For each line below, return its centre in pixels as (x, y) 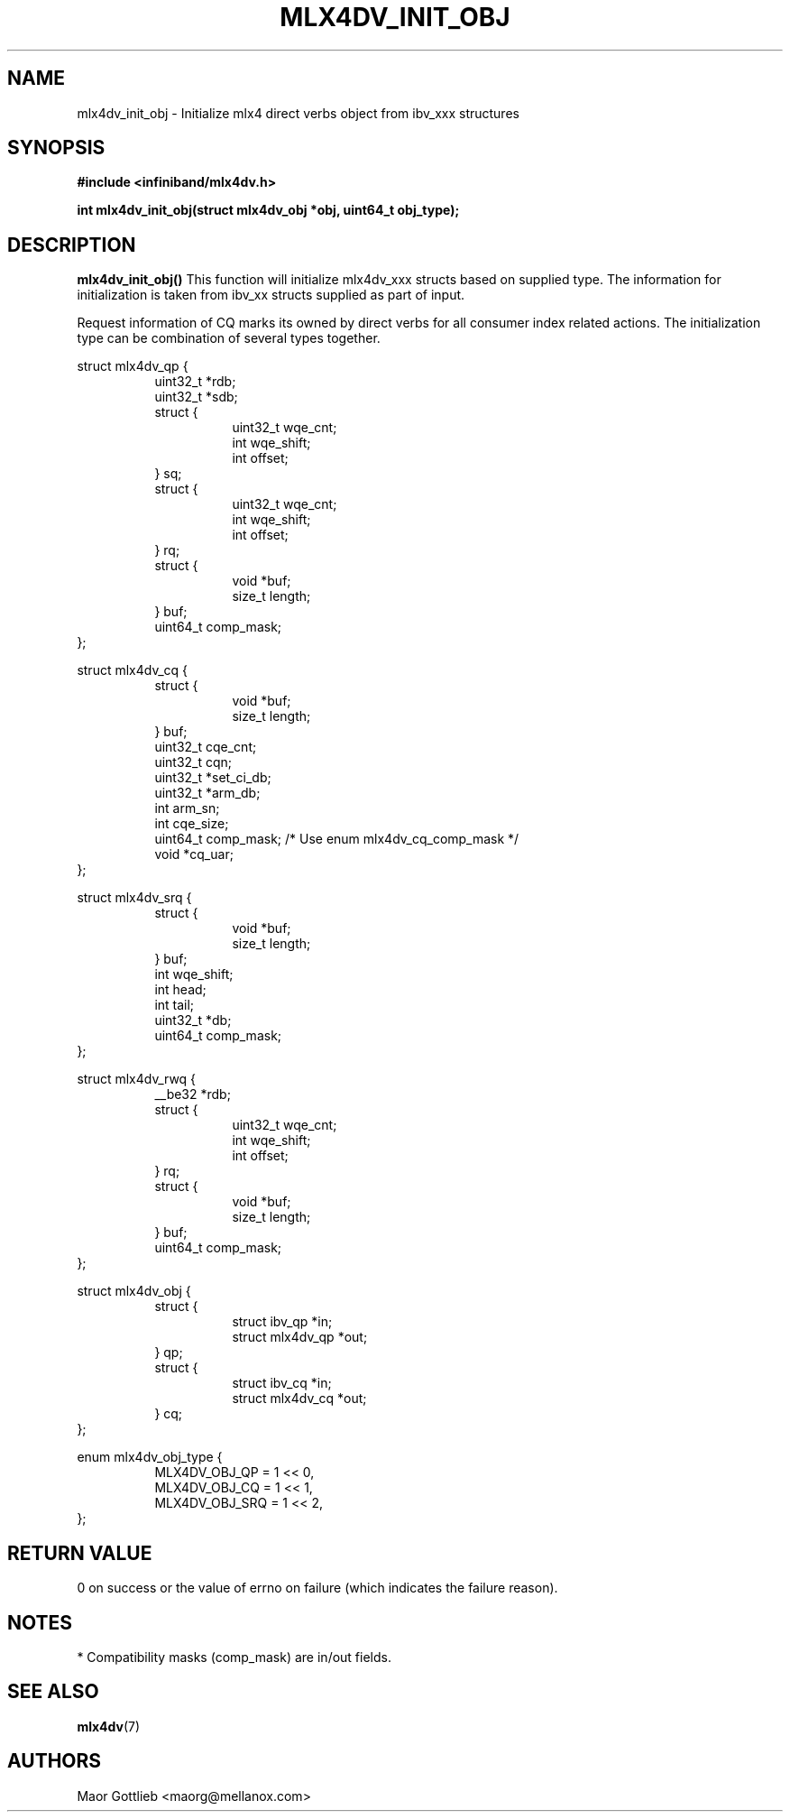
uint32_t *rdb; (195, 382)
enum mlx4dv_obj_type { (150, 1457)
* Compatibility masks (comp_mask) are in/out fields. (234, 1657)
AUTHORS (55, 1761)
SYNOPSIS (56, 148)
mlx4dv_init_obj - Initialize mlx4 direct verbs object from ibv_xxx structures (298, 113)
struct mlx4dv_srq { (134, 898)
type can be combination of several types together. (229, 338)
